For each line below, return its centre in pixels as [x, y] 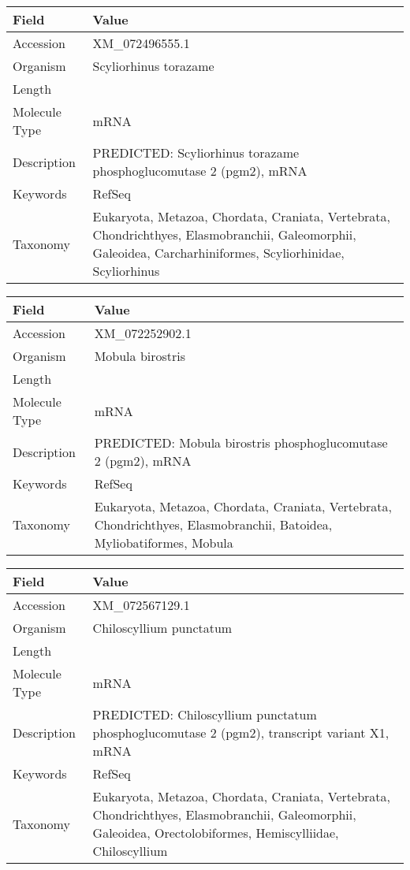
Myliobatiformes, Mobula [164, 543]
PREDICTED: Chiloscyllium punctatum [205, 714]
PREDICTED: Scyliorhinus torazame [196, 152]
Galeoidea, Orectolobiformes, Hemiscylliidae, [216, 833]
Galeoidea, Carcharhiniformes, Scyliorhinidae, [218, 253]
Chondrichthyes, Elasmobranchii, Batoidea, [213, 524]
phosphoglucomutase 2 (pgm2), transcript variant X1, [241, 732]
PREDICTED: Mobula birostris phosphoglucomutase [241, 442]
